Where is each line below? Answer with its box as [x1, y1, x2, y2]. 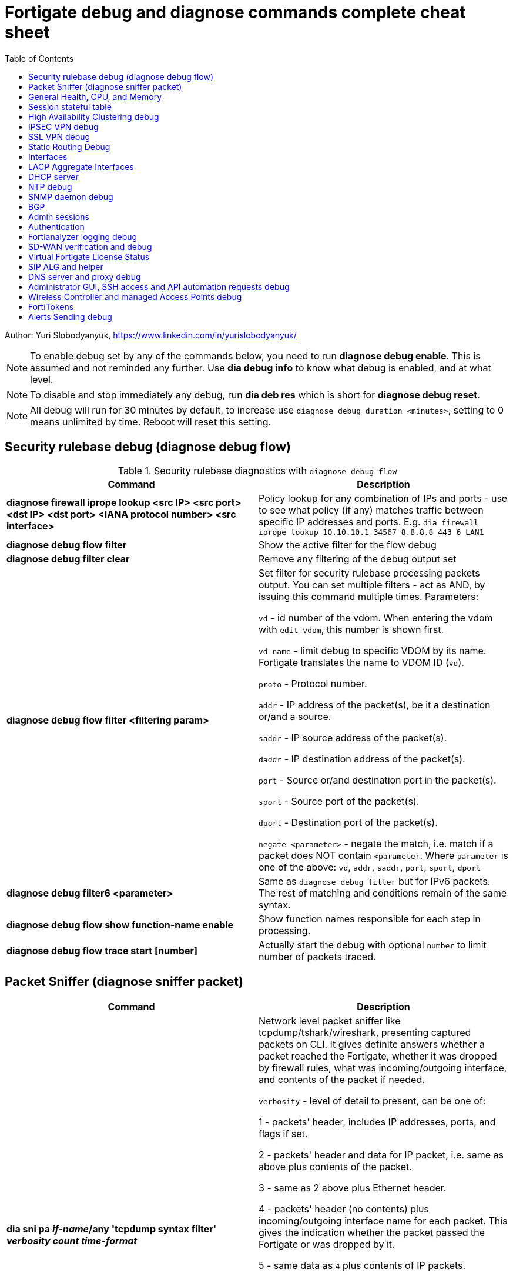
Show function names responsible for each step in [259, 912, 481, 925]
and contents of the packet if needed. [259, 1074, 425, 1086]
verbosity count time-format [6, 1235, 138, 1247]
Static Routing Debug [28, 141, 110, 152]
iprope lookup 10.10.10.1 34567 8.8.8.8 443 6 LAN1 [259, 527, 484, 537]
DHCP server [28, 171, 79, 182]
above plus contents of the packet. [259, 1161, 412, 1173]
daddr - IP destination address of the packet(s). [259, 752, 465, 765]
